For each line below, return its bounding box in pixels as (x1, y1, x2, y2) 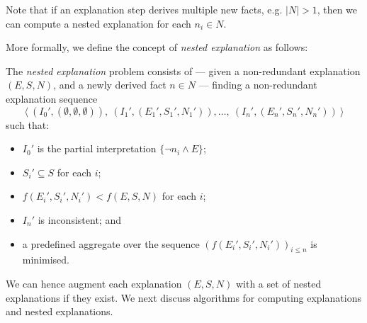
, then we (317, 2, 358, 16)
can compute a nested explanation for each (6, 16, 191, 30)
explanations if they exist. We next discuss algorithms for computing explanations (6, 290, 361, 305)
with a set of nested (235, 276, 322, 290)
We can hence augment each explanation (6, 276, 182, 290)
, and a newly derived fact (53, 77, 166, 92)
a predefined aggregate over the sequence (22, 236, 200, 251)
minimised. (22, 252, 69, 267)
